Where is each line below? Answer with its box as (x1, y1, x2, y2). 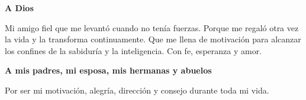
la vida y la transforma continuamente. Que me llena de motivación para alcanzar (5, 33, 301, 45)
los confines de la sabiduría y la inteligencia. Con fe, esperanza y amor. (5, 44, 262, 56)
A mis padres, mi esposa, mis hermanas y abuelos (5, 64, 212, 76)
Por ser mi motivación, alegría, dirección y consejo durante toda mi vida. (5, 84, 269, 96)
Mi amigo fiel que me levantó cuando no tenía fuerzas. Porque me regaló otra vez (5, 21, 299, 34)
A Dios (5, 2, 34, 14)
